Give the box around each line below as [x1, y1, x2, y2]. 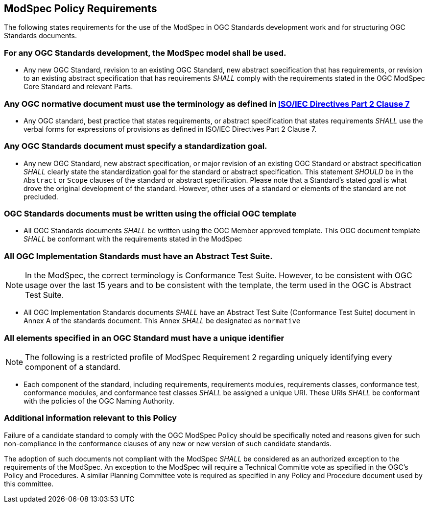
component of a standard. [25, 362, 120, 372]
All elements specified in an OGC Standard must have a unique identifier [4, 333, 285, 343]
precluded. [24, 192, 58, 201]
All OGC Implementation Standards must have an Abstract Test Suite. [4, 251, 273, 261]
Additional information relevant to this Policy [4, 413, 177, 423]
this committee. [4, 479, 54, 488]
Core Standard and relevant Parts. [24, 82, 133, 91]
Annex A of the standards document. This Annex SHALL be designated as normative [24, 316, 301, 325]
